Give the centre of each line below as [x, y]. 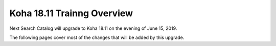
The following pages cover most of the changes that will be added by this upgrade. [97, 37]
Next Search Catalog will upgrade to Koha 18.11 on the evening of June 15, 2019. [93, 28]
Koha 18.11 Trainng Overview [71, 13]
